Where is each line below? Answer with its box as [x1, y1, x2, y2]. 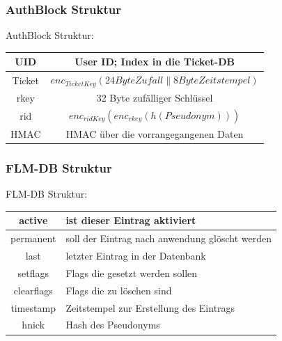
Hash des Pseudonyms [65, 317, 160, 332]
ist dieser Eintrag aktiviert [65, 213, 196, 228]
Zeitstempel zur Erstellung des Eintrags [65, 300, 235, 315]
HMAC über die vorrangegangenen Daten [65, 126, 244, 141]
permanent [10, 231, 56, 246]
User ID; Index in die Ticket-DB [75, 54, 235, 69]
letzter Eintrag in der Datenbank [65, 248, 206, 263]
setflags [17, 265, 49, 280]
